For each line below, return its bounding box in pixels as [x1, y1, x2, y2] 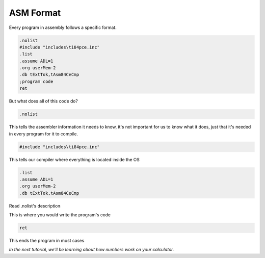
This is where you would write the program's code [9, 212, 111, 218]
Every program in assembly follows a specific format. [9, 25, 117, 30]
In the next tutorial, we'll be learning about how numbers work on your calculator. [9, 247, 174, 253]
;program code [19, 78, 53, 84]
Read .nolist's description [9, 203, 61, 208]
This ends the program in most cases [9, 238, 84, 244]
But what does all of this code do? [9, 98, 78, 104]
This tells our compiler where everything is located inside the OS [9, 156, 140, 162]
